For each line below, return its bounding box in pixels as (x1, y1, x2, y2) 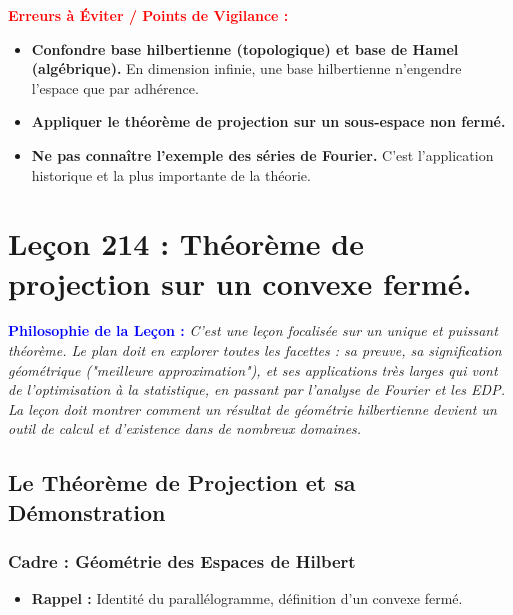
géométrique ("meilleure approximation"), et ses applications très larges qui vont (8, 359, 498, 380)
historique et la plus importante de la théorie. (31, 164, 311, 185)
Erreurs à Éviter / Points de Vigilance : (8, 5, 289, 25)
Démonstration (8, 496, 166, 527)
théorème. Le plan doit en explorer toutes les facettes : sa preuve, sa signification (8, 340, 502, 361)
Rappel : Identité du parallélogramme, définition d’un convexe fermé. (31, 588, 463, 609)
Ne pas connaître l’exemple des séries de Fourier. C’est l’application (31, 144, 494, 165)
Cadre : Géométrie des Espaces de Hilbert (8, 549, 356, 574)
